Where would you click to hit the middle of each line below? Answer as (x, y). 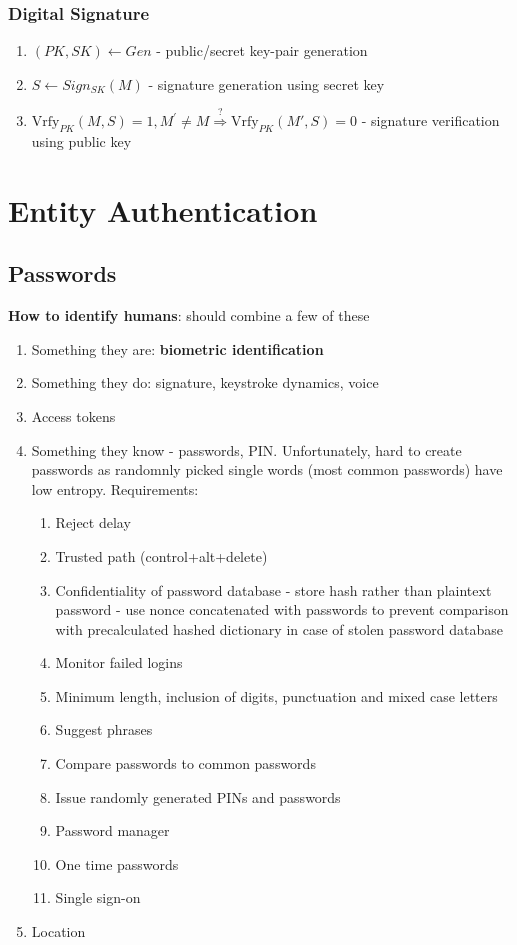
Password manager (112, 830)
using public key (81, 141)
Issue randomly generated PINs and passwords (198, 796)
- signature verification (430, 120)
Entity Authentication (163, 209)
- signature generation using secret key (266, 83)
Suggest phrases (104, 729)
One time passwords (117, 863)
